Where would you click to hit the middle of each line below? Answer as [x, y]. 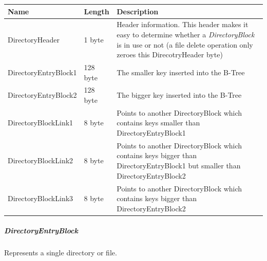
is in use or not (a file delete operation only [185, 44]
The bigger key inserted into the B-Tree [179, 95]
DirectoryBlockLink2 [41, 160]
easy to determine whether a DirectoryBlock [186, 34]
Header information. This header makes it [183, 24]
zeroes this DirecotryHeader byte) [170, 55]
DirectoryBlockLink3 [41, 198]
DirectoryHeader [34, 39]
